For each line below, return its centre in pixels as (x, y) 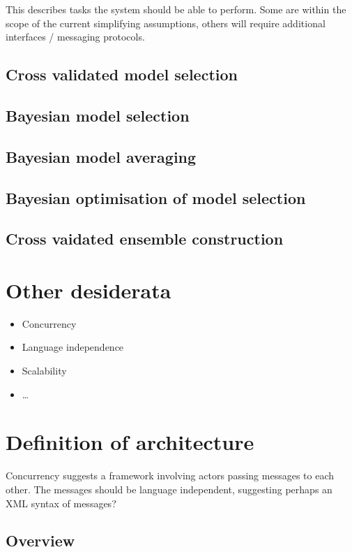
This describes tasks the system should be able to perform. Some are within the (176, 9)
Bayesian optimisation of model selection (156, 197)
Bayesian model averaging (101, 156)
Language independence (73, 347)
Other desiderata (89, 290)
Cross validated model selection (122, 74)
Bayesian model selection (98, 115)
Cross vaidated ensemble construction (145, 239)
